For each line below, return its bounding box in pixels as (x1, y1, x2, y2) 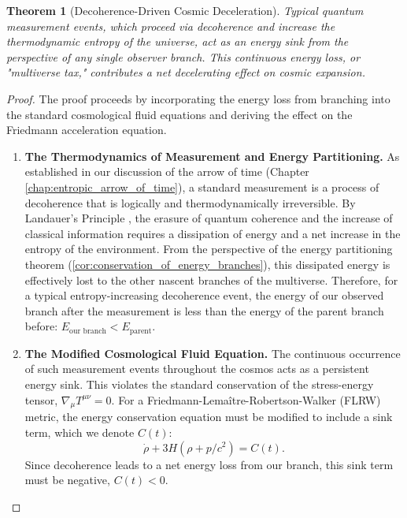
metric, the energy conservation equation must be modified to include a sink (24, 408, 393, 425)
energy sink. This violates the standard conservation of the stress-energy (24, 375, 374, 392)
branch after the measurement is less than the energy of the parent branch (24, 302, 384, 319)
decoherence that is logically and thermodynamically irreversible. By (24, 194, 356, 211)
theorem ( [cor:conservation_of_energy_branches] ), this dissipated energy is (24, 255, 390, 272)
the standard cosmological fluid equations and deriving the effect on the (6, 106, 353, 122)
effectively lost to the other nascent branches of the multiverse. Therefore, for (24, 271, 398, 288)
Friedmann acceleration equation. (6, 121, 167, 138)
